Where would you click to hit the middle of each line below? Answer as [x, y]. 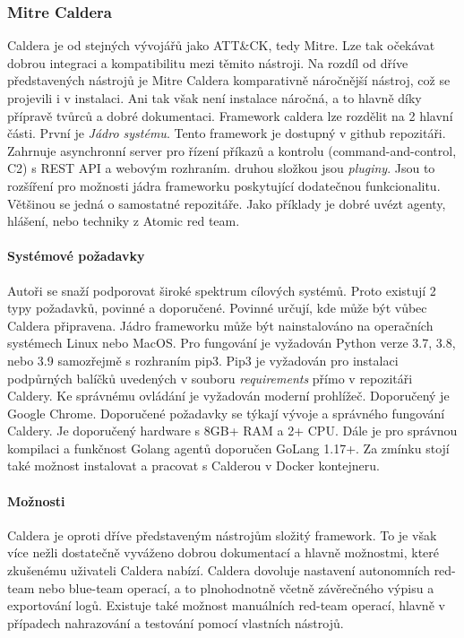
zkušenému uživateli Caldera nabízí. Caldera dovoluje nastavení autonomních [219, 570]
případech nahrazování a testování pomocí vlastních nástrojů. [176, 622]
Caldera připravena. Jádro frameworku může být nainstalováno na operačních [220, 325]
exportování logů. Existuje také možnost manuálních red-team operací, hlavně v [226, 605]
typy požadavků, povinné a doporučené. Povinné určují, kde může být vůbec [217, 308]
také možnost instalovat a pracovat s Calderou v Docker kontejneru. [193, 466]
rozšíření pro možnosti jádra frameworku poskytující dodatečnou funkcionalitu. [224, 185]
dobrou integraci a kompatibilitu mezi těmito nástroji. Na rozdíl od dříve [208, 62]
